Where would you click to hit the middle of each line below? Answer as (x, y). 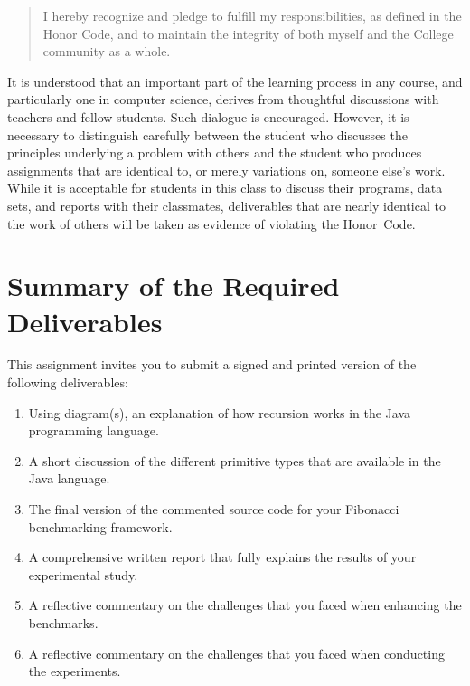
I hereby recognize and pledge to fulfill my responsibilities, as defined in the (252, 15)
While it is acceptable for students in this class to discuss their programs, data (225, 188)
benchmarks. (63, 622)
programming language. (94, 430)
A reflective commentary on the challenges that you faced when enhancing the (245, 605)
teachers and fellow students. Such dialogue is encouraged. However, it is (208, 116)
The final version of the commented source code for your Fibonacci (214, 509)
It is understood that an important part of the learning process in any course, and (235, 81)
